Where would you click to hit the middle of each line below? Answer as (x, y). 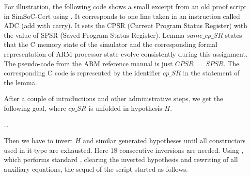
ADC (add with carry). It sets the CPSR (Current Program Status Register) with (126, 25)
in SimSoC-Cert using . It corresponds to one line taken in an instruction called (122, 16)
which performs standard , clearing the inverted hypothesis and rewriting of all (121, 159)
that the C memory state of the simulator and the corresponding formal (111, 44)
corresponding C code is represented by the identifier (82, 73)
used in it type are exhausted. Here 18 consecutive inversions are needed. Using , (124, 150)
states (234, 35)
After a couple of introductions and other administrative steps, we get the (114, 98)
